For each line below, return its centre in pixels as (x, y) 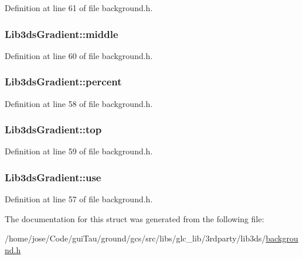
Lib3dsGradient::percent (63, 82)
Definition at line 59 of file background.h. (79, 151)
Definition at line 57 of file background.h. (79, 199)
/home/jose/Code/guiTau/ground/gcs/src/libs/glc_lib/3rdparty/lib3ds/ (135, 238)
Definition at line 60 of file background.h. (79, 55)
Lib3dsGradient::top (53, 129)
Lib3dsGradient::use (53, 177)
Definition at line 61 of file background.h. (79, 8)
